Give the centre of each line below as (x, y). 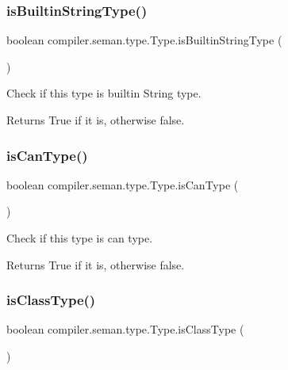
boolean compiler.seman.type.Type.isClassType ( (125, 329)
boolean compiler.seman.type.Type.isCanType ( (123, 184)
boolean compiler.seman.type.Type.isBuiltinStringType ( (144, 40)
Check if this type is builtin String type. (104, 93)
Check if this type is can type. (80, 238)
